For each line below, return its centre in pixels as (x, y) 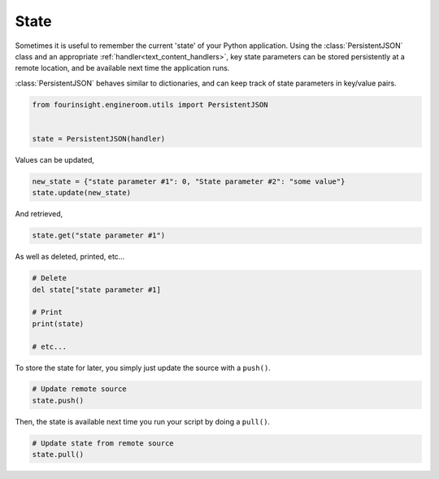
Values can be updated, (55, 159)
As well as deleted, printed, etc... (70, 257)
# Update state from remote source (103, 443)
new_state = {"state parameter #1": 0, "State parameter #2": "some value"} (189, 181)
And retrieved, (39, 214)
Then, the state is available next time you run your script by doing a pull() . (143, 421)
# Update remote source (80, 389)
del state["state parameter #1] (97, 290)
